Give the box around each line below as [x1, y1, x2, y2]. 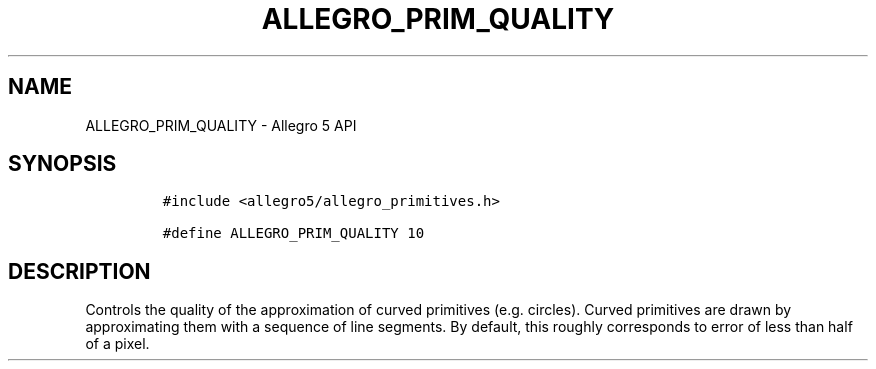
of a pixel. [85, 335, 150, 353]
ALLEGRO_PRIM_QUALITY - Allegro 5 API [85, 116, 357, 134]
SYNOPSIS [8, 151, 117, 177]
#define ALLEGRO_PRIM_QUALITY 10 [162, 225, 425, 242]
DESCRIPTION [8, 258, 151, 284]
